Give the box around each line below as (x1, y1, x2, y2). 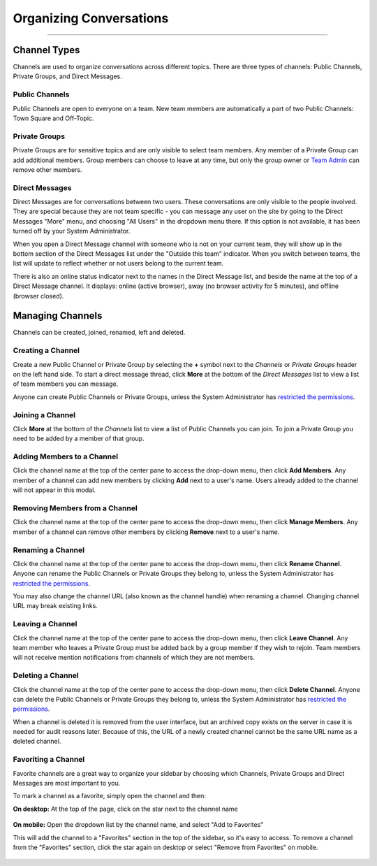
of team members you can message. (13, 380, 119, 388)
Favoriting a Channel (13, 755, 85, 765)
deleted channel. (13, 737, 61, 746)
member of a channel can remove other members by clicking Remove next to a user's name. (13, 528, 280, 536)
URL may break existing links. (13, 602, 98, 610)
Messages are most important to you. (13, 779, 121, 788)
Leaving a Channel (13, 619, 77, 629)
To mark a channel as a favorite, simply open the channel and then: (13, 792, 206, 800)
